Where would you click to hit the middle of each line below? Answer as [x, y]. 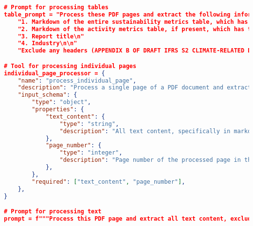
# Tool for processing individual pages [70, 66]
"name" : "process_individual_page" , [77, 80]
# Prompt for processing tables [56, 7]
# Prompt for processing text [53, 212]
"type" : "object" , [62, 102]
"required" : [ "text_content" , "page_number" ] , [108, 182]
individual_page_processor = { [54, 73]
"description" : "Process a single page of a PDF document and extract [135, 88]
